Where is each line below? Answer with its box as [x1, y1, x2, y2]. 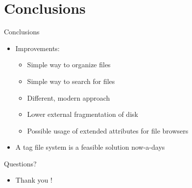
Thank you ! [15, 175, 52, 185]
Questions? [4, 158, 37, 168]
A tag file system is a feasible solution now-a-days [15, 142, 165, 152]
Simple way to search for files [27, 76, 115, 86]
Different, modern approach [27, 92, 110, 103]
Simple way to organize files [27, 59, 111, 70]
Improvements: [15, 43, 60, 53]
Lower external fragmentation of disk [27, 109, 138, 119]
